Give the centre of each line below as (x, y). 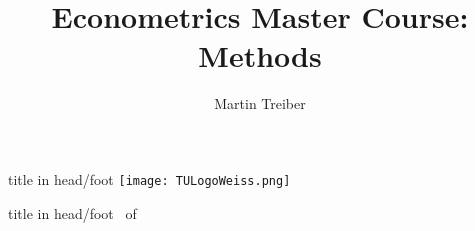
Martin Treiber (260, 103)
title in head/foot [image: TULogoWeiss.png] (149, 178)
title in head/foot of (72, 212)
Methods (260, 55)
